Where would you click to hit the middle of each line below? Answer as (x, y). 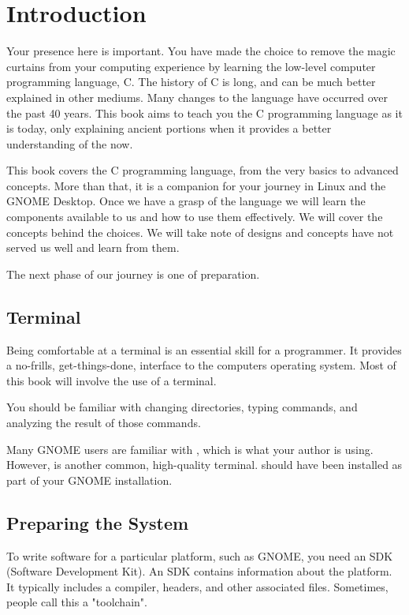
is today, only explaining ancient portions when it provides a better (169, 128)
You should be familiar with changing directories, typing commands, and (182, 407)
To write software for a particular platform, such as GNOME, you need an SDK (200, 555)
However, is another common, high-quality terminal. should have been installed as (204, 465)
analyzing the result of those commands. (104, 423)
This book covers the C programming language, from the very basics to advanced (203, 170)
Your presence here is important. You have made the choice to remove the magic (201, 51)
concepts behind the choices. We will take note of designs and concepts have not (200, 232)
